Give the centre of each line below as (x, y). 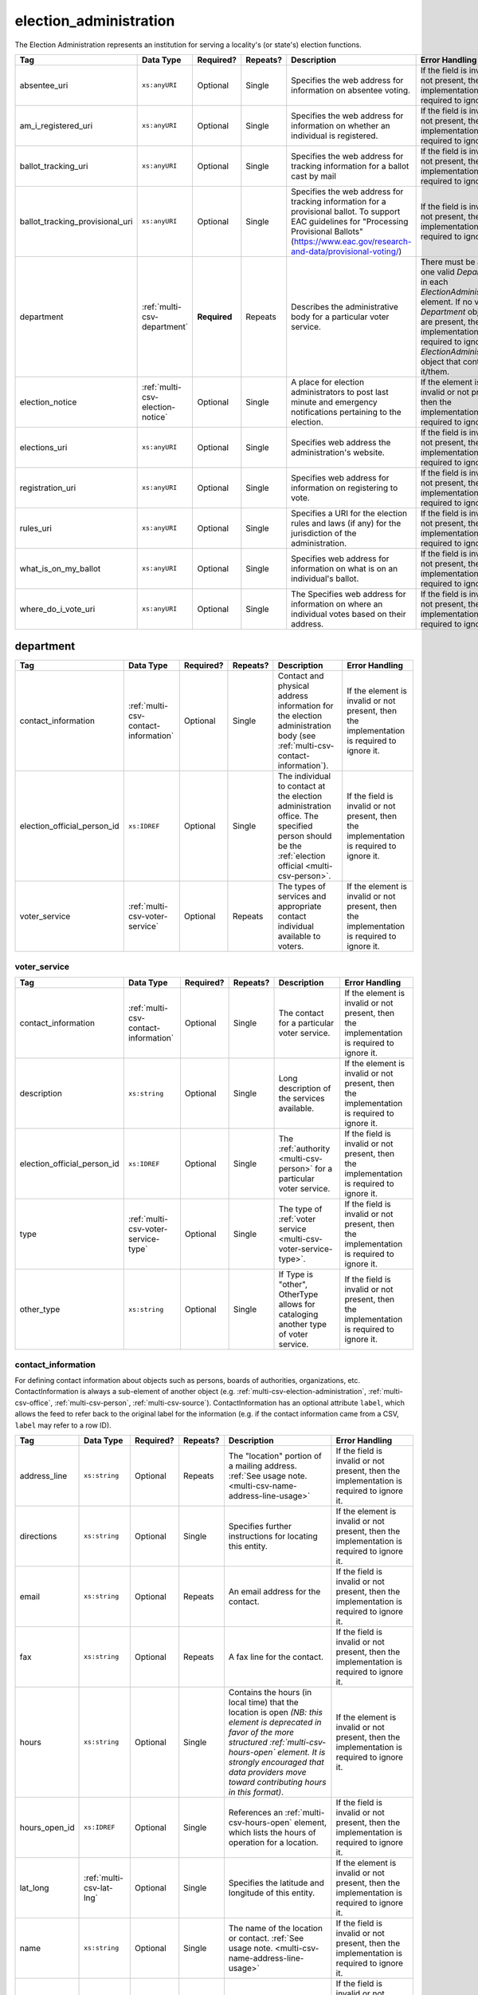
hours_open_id (47, 1827)
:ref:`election (302, 856)
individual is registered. (335, 136)
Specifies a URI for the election (349, 513)
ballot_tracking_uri (54, 166)
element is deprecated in (275, 1722)
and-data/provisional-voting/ (345, 251)
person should (305, 836)
